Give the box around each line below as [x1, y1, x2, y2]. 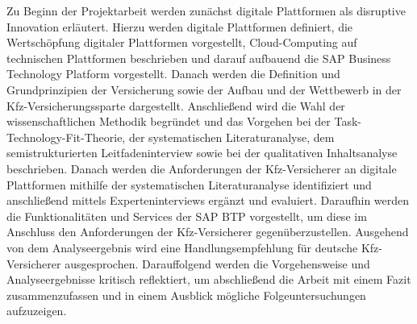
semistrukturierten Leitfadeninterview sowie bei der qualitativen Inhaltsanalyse [6, 144, 398, 161]
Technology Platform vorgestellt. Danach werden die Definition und [6, 65, 340, 82]
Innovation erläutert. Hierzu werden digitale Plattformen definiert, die [6, 18, 353, 35]
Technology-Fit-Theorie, [6, 128, 126, 145]
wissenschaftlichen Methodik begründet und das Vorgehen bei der [6, 113, 331, 130]
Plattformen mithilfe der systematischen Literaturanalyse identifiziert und [6, 176, 372, 193]
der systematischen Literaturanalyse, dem [128, 128, 335, 145]
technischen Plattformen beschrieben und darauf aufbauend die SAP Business [6, 49, 391, 66]
